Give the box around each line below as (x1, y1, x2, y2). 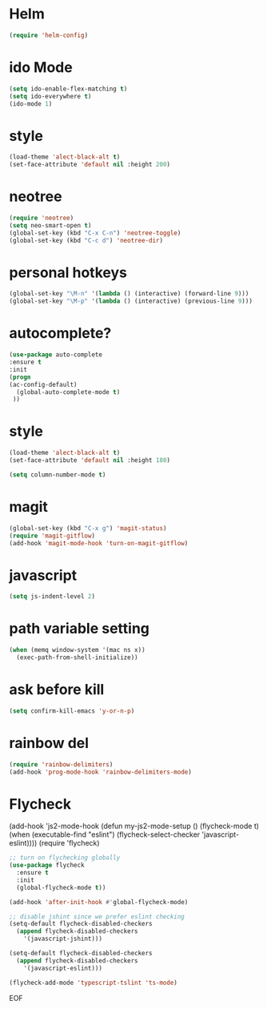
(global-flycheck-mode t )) (16, 883, 106, 891)
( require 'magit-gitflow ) (9, 532, 95, 540)
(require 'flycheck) (38, 838, 100, 848)
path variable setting (9, 620, 150, 637)
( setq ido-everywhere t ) (9, 92, 92, 100)
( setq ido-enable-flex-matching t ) (9, 85, 128, 93)
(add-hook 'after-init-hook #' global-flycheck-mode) (9, 898, 189, 906)
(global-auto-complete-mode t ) (16, 388, 121, 396)
